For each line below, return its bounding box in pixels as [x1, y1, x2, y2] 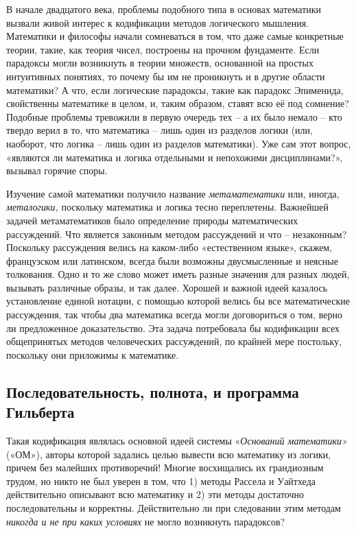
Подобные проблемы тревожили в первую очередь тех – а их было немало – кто [6, 109, 342, 123]
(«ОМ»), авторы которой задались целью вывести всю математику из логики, [6, 447, 331, 461]
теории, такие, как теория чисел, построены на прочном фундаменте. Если [6, 42, 320, 56]
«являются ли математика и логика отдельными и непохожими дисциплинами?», [6, 150, 343, 164]
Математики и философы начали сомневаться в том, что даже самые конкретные [6, 29, 344, 43]
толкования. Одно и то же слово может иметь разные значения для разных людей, [6, 267, 350, 281]
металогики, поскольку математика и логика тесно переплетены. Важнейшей [6, 200, 329, 214]
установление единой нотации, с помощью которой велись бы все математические [6, 294, 351, 308]
